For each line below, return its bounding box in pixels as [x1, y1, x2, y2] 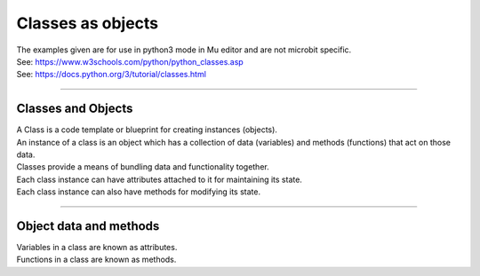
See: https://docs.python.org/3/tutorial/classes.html [16, 69, 206, 80]
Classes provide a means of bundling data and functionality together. [16, 162, 270, 172]
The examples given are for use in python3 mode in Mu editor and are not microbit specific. [16, 44, 352, 55]
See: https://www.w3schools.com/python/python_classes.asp [16, 56, 244, 67]
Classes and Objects [16, 101, 133, 116]
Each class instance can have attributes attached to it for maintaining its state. [16, 174, 302, 185]
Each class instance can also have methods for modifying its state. [16, 186, 261, 197]
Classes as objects [16, 13, 159, 33]
